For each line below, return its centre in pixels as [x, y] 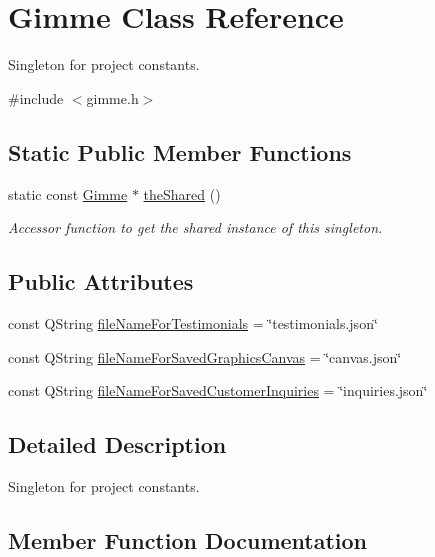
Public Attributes [101, 281]
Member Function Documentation [188, 539]
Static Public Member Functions [180, 151]
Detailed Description [117, 444]
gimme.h [112, 97]
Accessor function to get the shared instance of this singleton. [195, 227]
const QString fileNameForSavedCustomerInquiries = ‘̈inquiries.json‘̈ [218, 390]
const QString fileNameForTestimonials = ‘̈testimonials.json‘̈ [193, 322]
